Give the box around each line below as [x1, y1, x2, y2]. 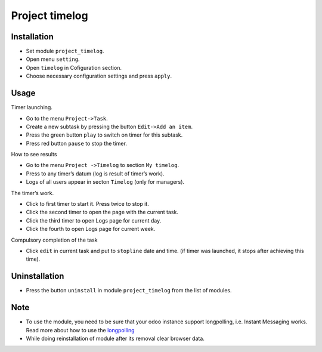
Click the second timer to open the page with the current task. [26, 209, 179, 216]
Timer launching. [11, 104, 53, 111]
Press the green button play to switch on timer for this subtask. [26, 131, 183, 138]
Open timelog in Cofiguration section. [26, 64, 122, 71]
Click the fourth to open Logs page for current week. [26, 226, 156, 233]
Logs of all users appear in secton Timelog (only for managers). [26, 178, 185, 186]
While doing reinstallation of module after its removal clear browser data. [26, 335, 205, 342]
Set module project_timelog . [26, 48, 104, 55]
